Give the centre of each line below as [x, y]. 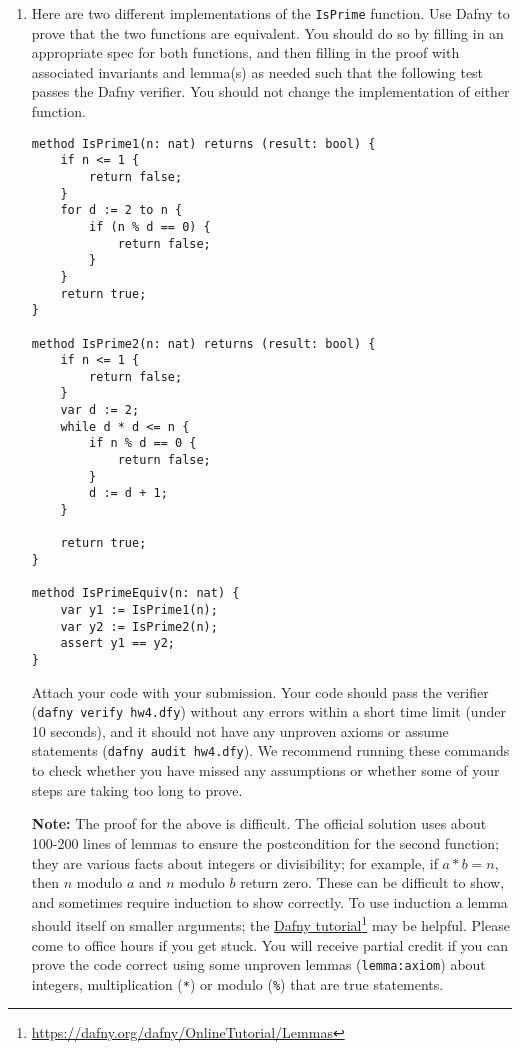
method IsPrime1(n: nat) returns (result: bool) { [203, 143]
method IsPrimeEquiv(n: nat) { [135, 593]
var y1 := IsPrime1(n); [139, 610]
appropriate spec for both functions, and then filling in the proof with [245, 52]
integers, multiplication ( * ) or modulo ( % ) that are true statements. [237, 983]
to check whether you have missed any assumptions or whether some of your [265, 770]
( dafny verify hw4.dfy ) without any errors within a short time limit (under [268, 711]
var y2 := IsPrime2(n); [139, 626]
